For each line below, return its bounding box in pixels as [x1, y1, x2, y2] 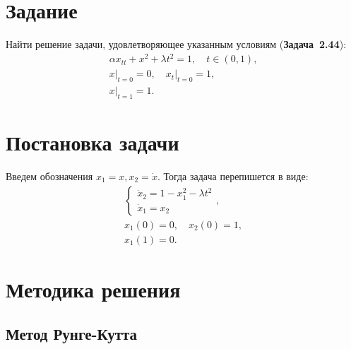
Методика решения [6, 274, 181, 303]
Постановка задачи [6, 128, 179, 157]
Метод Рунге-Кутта [6, 323, 138, 345]
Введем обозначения [6, 169, 93, 184]
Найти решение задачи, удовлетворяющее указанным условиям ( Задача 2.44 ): [6, 37, 347, 52]
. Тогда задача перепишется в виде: [157, 169, 309, 184]
